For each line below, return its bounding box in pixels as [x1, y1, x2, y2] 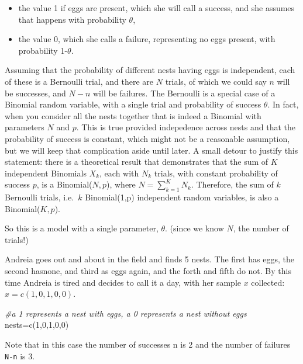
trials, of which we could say [165, 75, 267, 87]
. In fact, [267, 98, 299, 110]
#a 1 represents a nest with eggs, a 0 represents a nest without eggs [5, 307, 247, 319]
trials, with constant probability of [154, 167, 278, 179]
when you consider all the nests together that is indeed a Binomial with [5, 109, 261, 122]
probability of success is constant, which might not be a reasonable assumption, [5, 132, 290, 144]
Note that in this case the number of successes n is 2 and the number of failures [5, 338, 291, 351]
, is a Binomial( [36, 178, 92, 190]
